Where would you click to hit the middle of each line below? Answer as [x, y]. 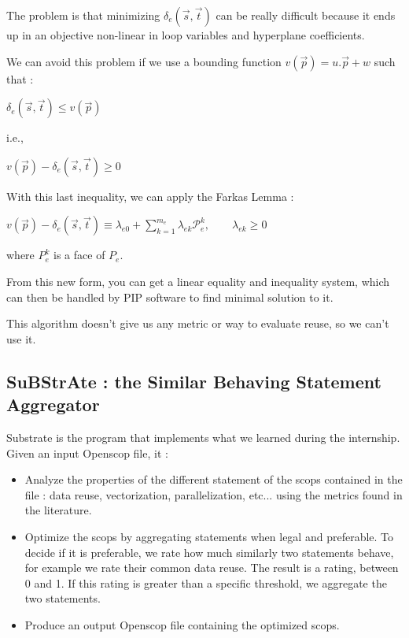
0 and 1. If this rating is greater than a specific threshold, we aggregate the [206, 582]
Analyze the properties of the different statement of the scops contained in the [214, 479]
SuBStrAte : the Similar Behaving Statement [194, 381]
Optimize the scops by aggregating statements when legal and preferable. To [209, 536]
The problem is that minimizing [83, 15]
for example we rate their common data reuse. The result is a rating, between [212, 568]
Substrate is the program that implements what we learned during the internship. [203, 437]
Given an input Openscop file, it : [87, 453]
